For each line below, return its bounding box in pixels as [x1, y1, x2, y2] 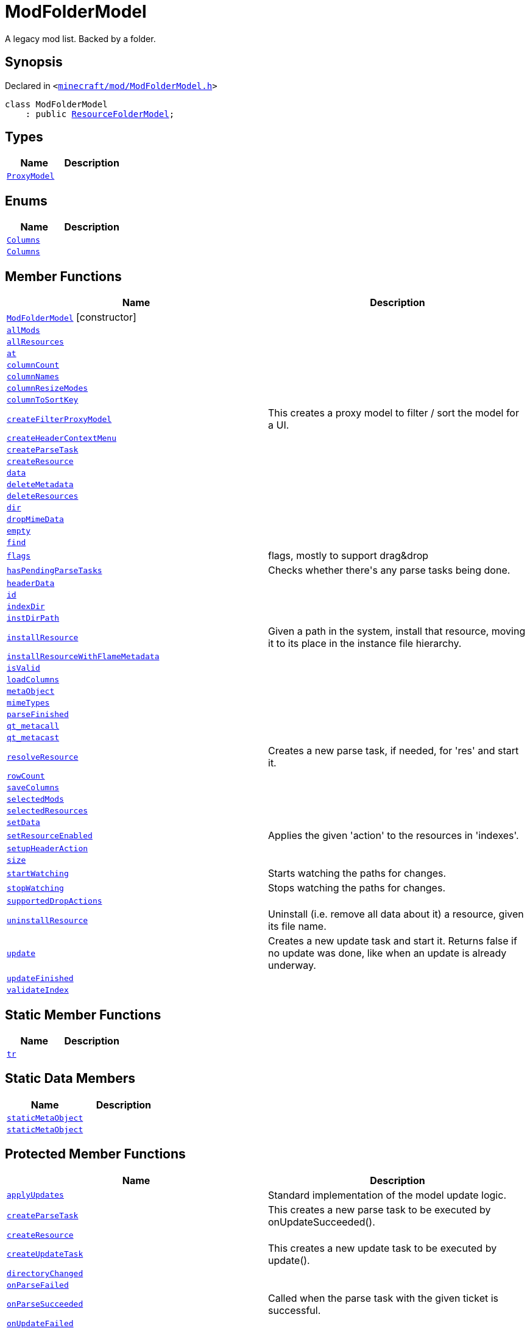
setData [7, 818, 40, 827]
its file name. [268, 920, 327, 933]
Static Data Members [5, 1071, 136, 1087]
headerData [7, 579, 55, 588]
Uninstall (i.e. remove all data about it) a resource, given [268, 908, 524, 921]
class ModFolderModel [5, 99, 108, 109]
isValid [7, 663, 40, 673]
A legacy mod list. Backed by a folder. [5, 33, 156, 44]
